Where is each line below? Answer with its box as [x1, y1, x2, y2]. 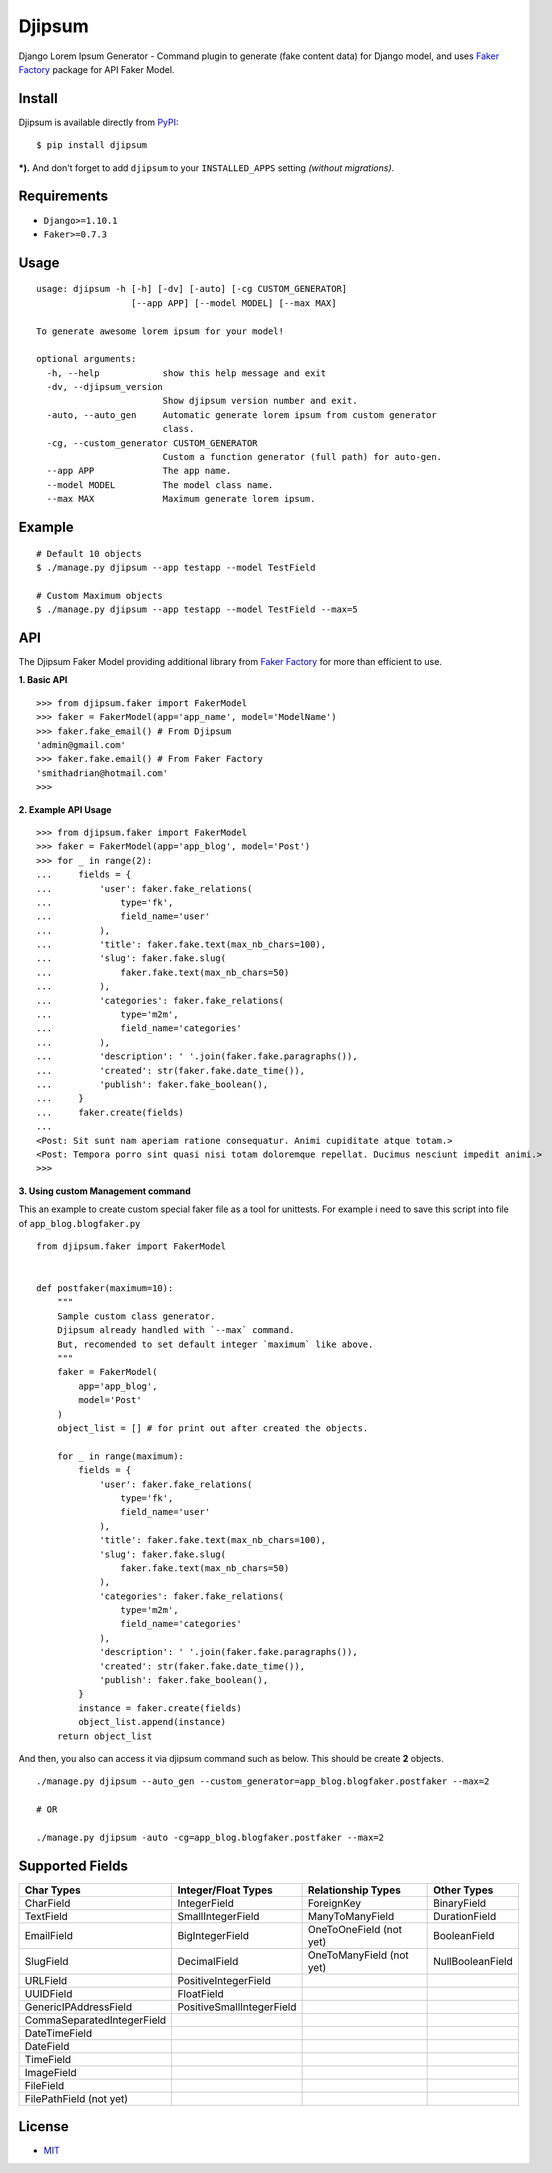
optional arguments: [36, 353, 137, 365]
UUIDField [24, 1986, 73, 2000]
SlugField [24, 1954, 69, 1968]
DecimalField [177, 1954, 239, 1968]
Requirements [18, 188, 109, 205]
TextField [24, 1909, 69, 1923]
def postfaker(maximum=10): [36, 1283, 174, 1294]
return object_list [56, 1730, 153, 1742]
